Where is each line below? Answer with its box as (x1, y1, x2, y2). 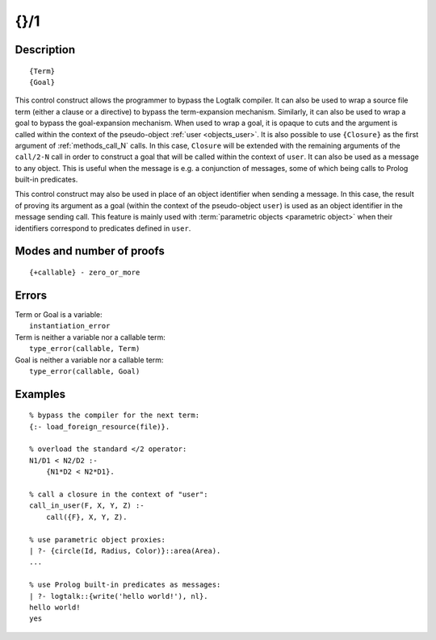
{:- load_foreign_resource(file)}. (29, 422, 170, 431)
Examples (15, 387, 66, 401)
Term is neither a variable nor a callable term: (15, 332, 166, 342)
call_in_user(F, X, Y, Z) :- (29, 501, 145, 510)
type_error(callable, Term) (29, 344, 140, 353)
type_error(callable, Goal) (29, 366, 140, 375)
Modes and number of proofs (15, 245, 165, 258)
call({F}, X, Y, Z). (45, 512, 128, 521)
